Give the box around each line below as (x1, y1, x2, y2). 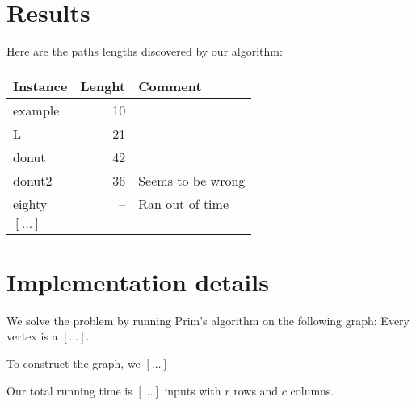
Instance (13, 76, 68, 95)
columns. (290, 382, 334, 399)
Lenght (80, 76, 126, 95)
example (13, 100, 60, 119)
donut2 (13, 170, 53, 190)
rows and (233, 382, 279, 399)
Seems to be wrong (138, 170, 246, 190)
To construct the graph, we (6, 355, 141, 372)
